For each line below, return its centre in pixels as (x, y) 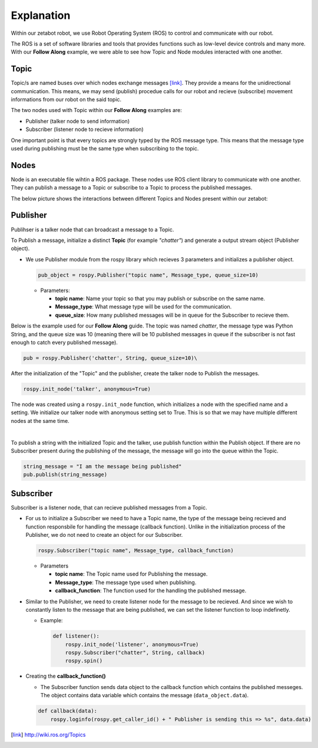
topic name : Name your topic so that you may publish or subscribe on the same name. (160, 298)
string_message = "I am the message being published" (102, 466)
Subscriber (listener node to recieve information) (85, 129)
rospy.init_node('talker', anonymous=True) (87, 389)
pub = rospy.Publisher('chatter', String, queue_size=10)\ (110, 358)
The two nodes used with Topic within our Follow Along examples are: (96, 110)
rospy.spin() (84, 661)
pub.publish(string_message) (65, 475)
